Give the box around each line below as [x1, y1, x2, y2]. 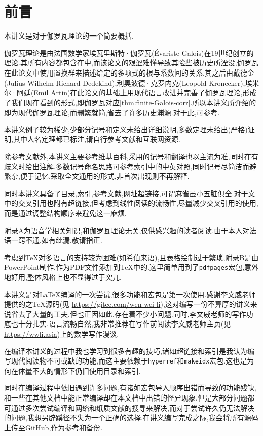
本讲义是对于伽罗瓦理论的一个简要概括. [4, 30, 134, 41]
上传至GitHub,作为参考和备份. [4, 422, 103, 432]
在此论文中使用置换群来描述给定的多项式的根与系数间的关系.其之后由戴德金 [4, 67, 254, 78]
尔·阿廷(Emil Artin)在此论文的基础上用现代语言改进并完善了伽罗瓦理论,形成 [4, 87, 257, 98]
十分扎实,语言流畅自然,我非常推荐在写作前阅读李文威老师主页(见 [18, 318, 231, 329]
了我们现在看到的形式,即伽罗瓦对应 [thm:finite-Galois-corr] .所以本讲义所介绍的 [4, 97, 256, 107]
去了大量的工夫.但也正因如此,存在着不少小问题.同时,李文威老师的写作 [18, 308, 246, 319]
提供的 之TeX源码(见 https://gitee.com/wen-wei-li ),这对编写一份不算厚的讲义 [4, 299, 250, 309]
